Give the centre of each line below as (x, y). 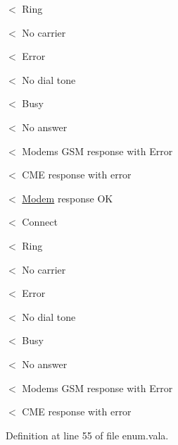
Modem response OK (68, 198)
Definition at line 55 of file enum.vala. (87, 435)
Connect (40, 222)
